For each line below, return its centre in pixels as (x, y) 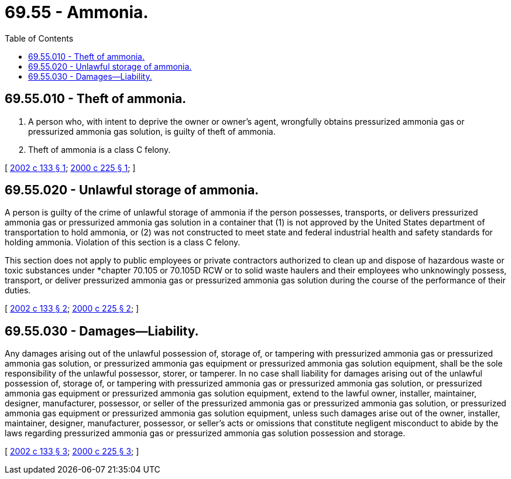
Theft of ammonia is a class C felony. (100, 149)
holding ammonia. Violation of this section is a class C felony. (123, 242)
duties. (18, 290)
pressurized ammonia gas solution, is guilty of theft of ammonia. (152, 131)
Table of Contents (39, 38)
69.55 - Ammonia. (77, 12)
